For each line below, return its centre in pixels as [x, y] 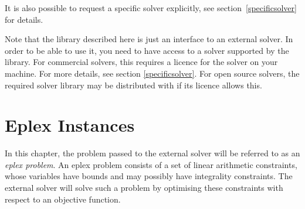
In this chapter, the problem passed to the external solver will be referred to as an [152, 153]
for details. [24, 19]
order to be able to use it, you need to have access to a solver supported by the [147, 50]
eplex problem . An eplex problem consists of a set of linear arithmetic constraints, [151, 164]
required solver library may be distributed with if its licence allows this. [133, 85]
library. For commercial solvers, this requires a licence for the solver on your [141, 62]
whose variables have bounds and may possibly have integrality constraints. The [149, 176]
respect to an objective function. [63, 199]
